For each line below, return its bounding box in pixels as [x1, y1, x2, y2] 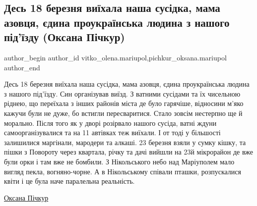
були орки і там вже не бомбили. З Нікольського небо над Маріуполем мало [4, 156, 235, 166]
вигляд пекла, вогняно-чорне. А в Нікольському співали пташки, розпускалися [4, 166, 241, 176]
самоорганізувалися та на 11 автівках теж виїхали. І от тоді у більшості [4, 127, 221, 138]
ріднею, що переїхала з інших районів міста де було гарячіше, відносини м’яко [4, 98, 244, 108]
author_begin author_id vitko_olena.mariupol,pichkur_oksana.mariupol [4, 52, 227, 62]
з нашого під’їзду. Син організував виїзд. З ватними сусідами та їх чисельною [4, 88, 241, 99]
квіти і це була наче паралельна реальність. [4, 176, 135, 186]
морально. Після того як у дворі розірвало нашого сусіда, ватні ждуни [4, 117, 217, 128]
